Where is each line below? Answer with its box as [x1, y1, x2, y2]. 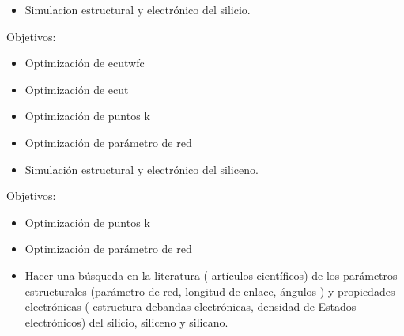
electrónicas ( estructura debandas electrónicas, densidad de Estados [25, 298, 357, 315]
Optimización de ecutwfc [25, 55, 145, 71]
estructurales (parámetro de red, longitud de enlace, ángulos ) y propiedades [25, 282, 395, 299]
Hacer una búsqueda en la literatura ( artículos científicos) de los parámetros [25, 266, 398, 283]
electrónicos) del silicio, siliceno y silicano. [25, 313, 228, 330]
